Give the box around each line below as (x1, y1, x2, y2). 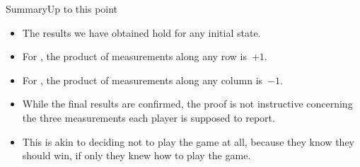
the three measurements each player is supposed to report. (22, 110, 275, 125)
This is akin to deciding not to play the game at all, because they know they (22, 134, 355, 149)
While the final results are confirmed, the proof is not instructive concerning (22, 96, 353, 111)
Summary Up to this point (6, 1, 118, 16)
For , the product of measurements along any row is (22, 49, 247, 64)
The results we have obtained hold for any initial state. (22, 25, 261, 40)
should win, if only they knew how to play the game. (22, 148, 251, 163)
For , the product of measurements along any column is (22, 72, 263, 87)
